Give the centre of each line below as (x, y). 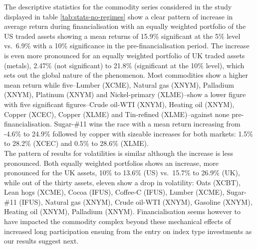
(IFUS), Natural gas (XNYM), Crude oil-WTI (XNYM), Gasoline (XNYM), (136, 201)
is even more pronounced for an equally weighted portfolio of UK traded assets (125, 55)
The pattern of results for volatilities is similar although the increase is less (119, 153)
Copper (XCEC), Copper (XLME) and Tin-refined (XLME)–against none (117, 114)
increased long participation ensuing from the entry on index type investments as (128, 231)
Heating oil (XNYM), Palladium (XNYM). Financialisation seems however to (122, 211)
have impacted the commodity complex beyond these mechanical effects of (118, 221)
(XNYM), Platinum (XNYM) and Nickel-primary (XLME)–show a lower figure (125, 94)
